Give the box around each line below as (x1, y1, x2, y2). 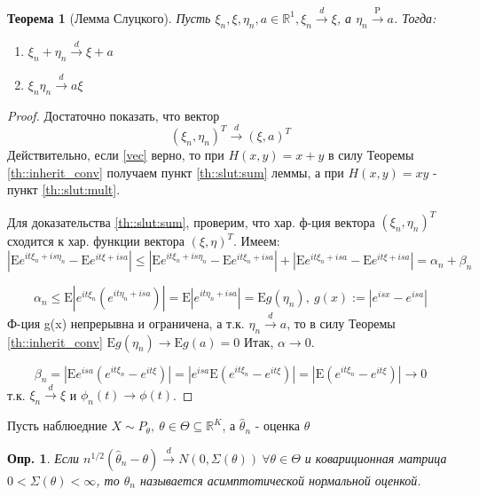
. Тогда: (393, 8, 436, 27)
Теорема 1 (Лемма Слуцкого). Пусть (7, 8, 211, 27)
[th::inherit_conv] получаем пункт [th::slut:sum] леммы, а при (7, 162, 344, 181)
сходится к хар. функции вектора (7, 232, 185, 250)
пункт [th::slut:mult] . (7, 180, 121, 199)
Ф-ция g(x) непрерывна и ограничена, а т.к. (7, 313, 245, 332)
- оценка (255, 416, 301, 435)
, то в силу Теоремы (287, 313, 396, 332)
